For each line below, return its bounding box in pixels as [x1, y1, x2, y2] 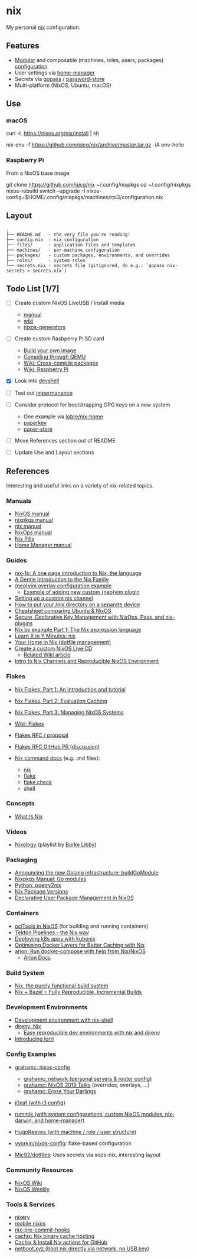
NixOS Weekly [14, 1185, 50, 1192]
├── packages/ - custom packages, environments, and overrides [6, 252, 170, 258]
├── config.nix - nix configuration [6, 236, 99, 243]
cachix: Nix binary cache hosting [14, 1233, 95, 1240]
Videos [6, 827, 27, 836]
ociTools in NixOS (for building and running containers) [14, 922, 149, 929]
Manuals [6, 496, 32, 505]
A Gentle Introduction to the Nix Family [14, 576, 109, 583]
